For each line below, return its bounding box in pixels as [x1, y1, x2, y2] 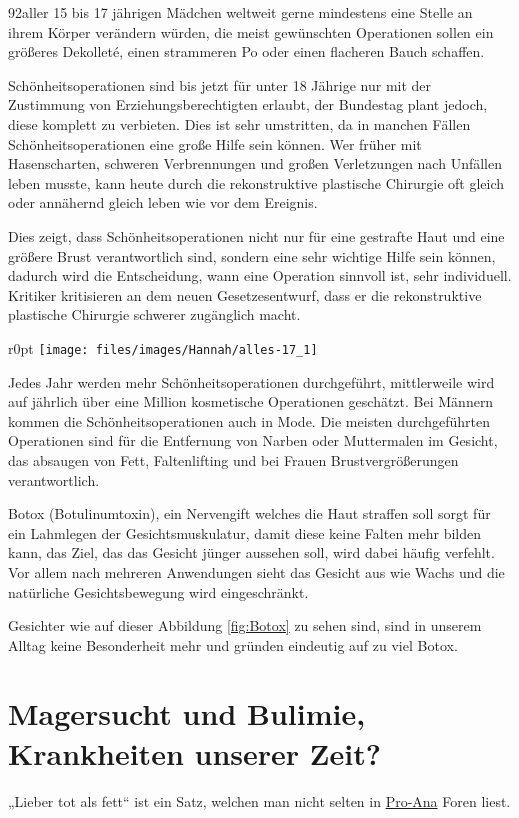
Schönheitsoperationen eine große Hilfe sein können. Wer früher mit [8, 133, 422, 154]
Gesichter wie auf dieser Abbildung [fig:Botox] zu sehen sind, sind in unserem [8, 615, 482, 636]
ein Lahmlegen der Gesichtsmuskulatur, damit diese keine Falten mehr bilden [8, 522, 482, 543]
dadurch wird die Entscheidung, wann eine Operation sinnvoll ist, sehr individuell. [8, 265, 512, 286]
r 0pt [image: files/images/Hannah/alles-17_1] [8, 337, 318, 358]
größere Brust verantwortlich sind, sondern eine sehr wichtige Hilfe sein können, [8, 245, 496, 266]
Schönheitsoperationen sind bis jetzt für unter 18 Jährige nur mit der [8, 74, 432, 95]
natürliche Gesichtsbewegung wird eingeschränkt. [8, 581, 309, 602]
